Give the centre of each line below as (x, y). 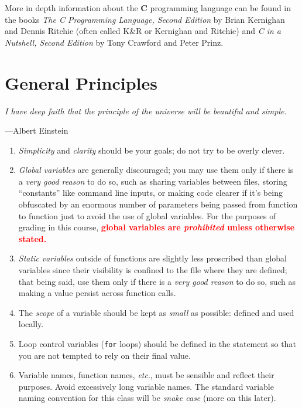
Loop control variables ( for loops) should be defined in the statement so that (157, 344)
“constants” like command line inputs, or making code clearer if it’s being (150, 193)
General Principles (81, 82)
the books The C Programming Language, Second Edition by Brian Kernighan (145, 19)
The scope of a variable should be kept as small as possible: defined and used (156, 312)
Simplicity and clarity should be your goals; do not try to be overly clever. (152, 150)
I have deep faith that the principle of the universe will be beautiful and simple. (146, 110)
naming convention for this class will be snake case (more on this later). (147, 398)
